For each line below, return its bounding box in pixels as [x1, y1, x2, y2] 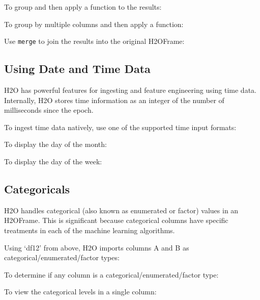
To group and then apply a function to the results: [4, 2, 162, 12]
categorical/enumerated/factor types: [4, 252, 120, 263]
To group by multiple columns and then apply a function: [4, 18, 184, 29]
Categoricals [4, 181, 70, 196]
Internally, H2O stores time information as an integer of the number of [4, 94, 224, 105]
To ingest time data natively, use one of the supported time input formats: [4, 121, 237, 132]
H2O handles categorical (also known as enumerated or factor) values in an [4, 205, 239, 215]
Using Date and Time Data [4, 61, 151, 77]
